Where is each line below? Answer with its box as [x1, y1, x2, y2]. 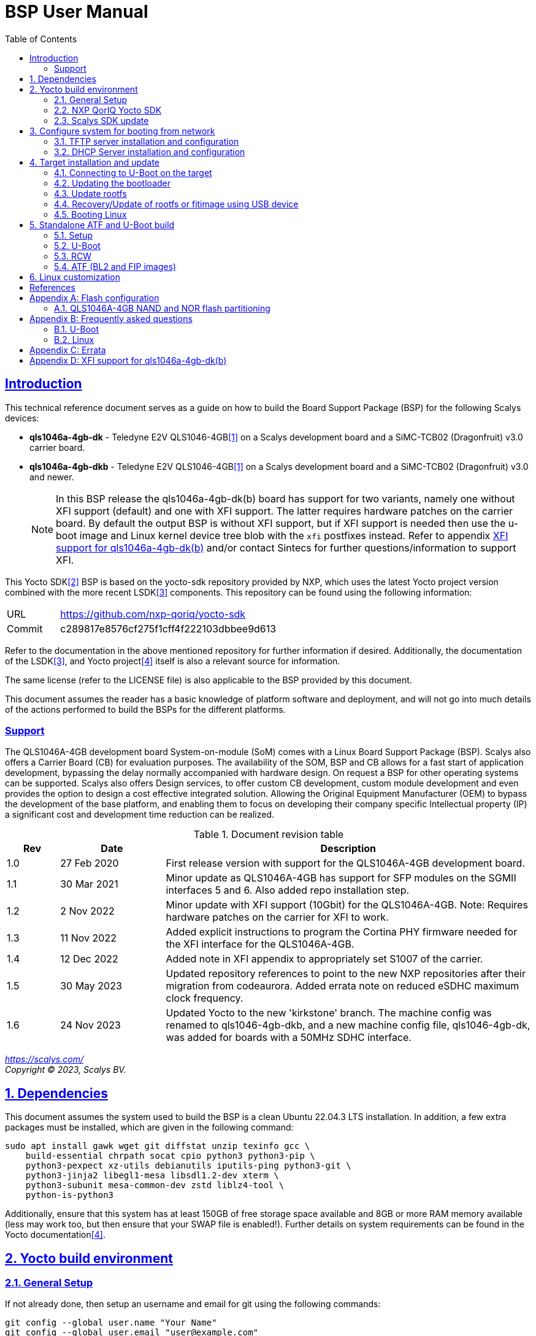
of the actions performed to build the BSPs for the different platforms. [5, 704, 286, 715]
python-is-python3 [25, 1190, 114, 1200]
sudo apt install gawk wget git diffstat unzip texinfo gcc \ [5, 1141, 310, 1151]
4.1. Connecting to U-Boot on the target [54, 167, 212, 178]
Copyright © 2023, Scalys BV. [5, 1064, 126, 1075]
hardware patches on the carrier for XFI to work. [166, 911, 389, 924]
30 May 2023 [60, 980, 122, 992]
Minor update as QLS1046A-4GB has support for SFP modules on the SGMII [166, 872, 516, 885]
